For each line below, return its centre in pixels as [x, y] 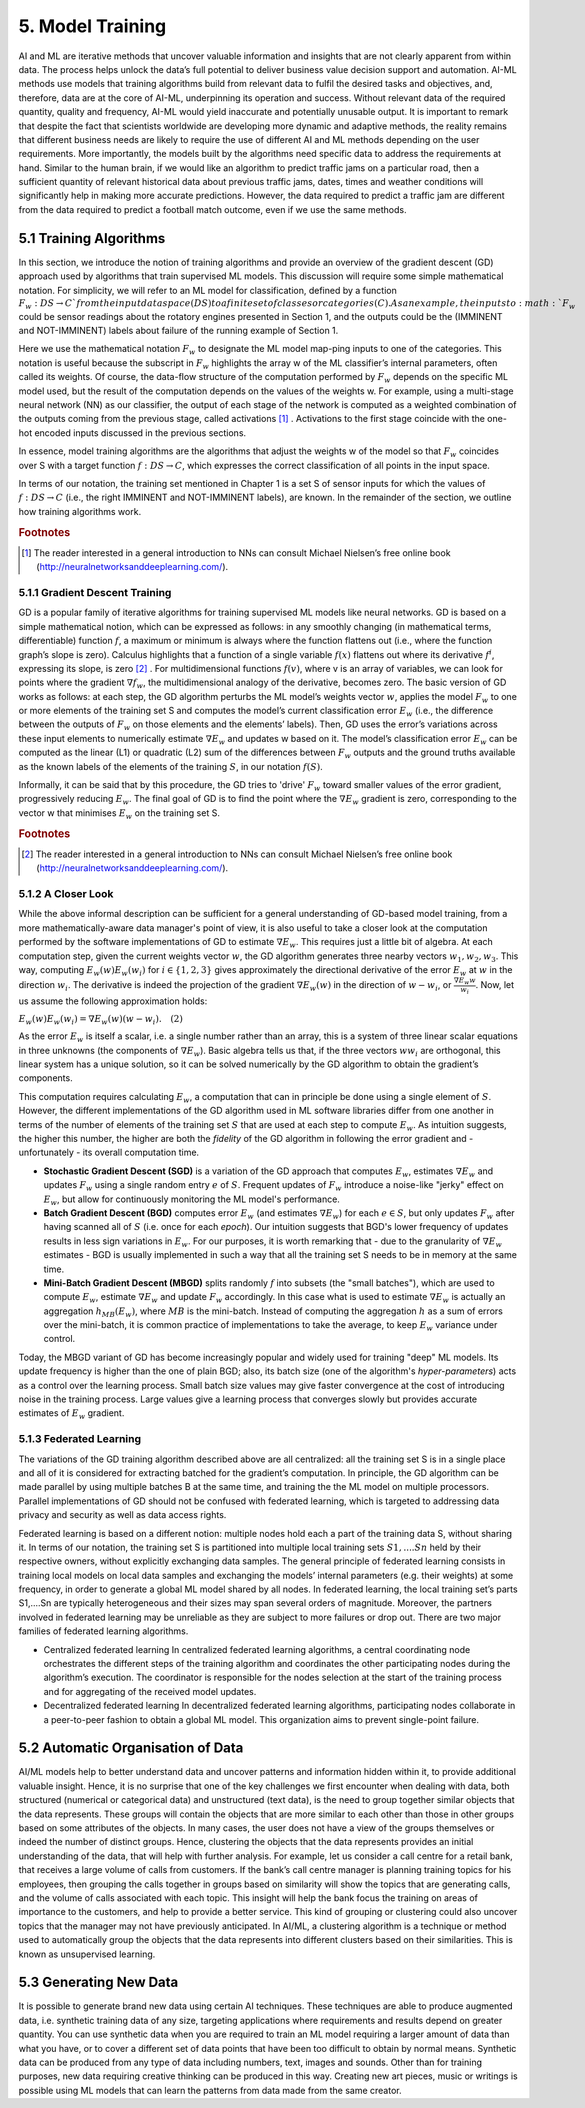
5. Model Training [92, 26]
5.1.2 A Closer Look [66, 893]
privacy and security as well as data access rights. [122, 1515]
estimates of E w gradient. [71, 1414]
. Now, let [495, 985]
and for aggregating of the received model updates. [150, 1691]
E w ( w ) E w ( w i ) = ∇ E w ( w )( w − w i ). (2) [101, 1020]
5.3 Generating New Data [98, 1982]
